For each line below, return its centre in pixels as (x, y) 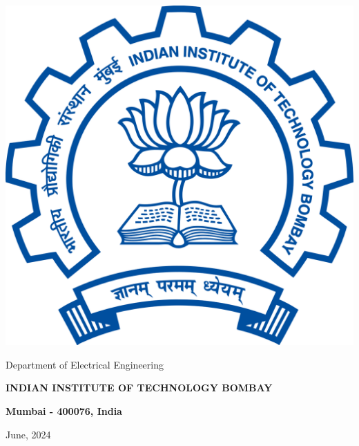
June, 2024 (28, 434)
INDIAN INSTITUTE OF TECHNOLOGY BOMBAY (139, 388)
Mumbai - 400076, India (64, 410)
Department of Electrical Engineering (85, 364)
